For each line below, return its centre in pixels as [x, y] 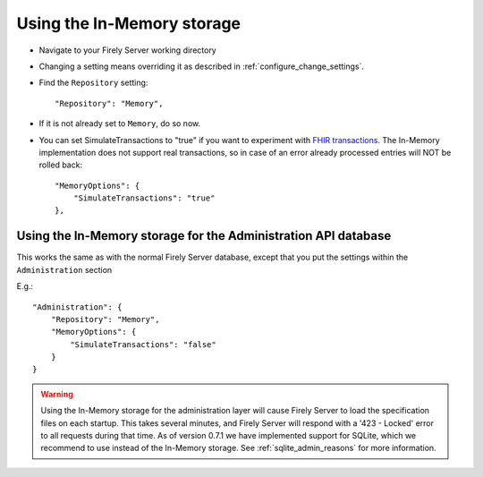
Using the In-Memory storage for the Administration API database [204, 236]
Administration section [64, 269]
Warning [57, 394]
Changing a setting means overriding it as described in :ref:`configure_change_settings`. [202, 66]
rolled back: [61, 165]
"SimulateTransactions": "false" [143, 344]
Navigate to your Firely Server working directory [127, 50]
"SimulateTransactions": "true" [144, 198]
